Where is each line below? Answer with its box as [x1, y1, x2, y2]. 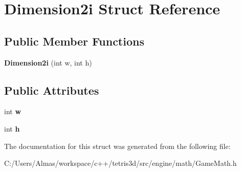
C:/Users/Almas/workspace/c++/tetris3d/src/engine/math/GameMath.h [4, 158, 237, 168]
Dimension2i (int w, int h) [4, 57, 92, 68]
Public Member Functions [4, 33, 144, 49]
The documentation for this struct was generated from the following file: [4, 140, 231, 151]
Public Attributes [4, 82, 99, 98]
